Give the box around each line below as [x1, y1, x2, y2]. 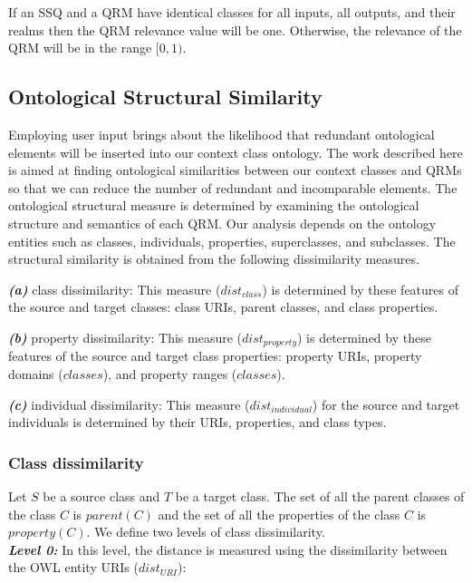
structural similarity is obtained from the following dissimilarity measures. [8, 249, 419, 268]
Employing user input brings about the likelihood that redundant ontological [8, 124, 435, 143]
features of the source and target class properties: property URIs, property [8, 346, 422, 365]
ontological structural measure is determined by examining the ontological [8, 196, 419, 215]
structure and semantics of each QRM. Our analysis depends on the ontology [8, 213, 437, 232]
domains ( [8, 364, 63, 383]
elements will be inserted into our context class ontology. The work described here [8, 142, 463, 161]
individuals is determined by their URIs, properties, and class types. [8, 413, 387, 432]
